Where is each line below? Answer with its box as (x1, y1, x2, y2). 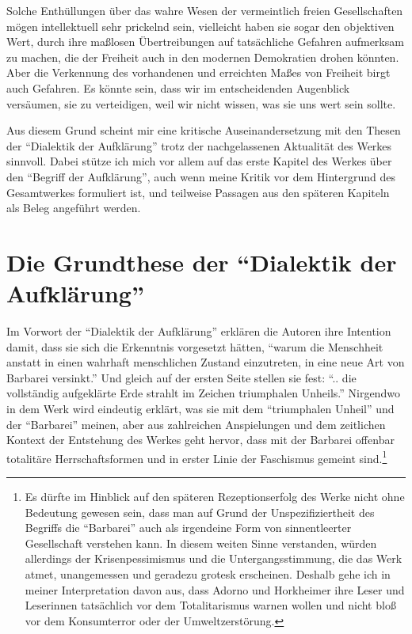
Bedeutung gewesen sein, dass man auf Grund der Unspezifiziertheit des (25, 503, 375, 520)
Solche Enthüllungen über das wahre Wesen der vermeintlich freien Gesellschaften (6, 2, 403, 18)
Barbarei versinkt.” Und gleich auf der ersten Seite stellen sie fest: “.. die (6, 369, 357, 385)
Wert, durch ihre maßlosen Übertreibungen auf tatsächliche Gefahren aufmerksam (6, 33, 404, 50)
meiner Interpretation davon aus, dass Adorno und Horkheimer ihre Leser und (25, 581, 405, 598)
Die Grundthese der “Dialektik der (6, 245, 397, 278)
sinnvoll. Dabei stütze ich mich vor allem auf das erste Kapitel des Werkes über (6, 153, 392, 169)
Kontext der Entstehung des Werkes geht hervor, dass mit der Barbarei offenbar (6, 431, 395, 448)
